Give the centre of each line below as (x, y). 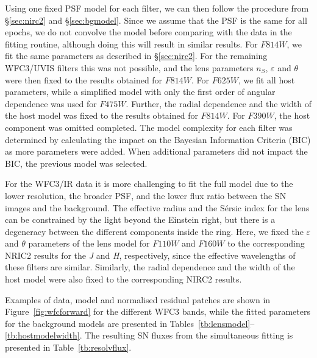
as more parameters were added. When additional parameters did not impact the (156, 151)
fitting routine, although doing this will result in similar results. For (131, 44)
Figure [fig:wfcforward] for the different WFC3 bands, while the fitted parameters (158, 311)
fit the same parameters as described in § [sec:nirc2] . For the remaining (136, 56)
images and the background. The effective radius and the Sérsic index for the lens (157, 207)
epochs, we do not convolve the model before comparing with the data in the (148, 32)
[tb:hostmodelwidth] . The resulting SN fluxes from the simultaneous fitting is (149, 335)
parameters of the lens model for (89, 243)
